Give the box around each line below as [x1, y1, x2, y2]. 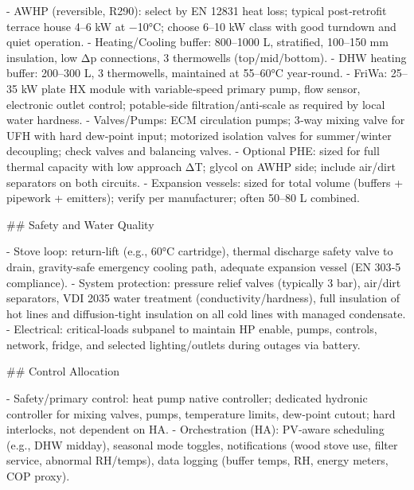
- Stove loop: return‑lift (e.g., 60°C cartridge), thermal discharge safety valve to [6, 243, 393, 259]
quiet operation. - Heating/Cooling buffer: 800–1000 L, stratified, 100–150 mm [6, 33, 389, 50]
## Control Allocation [6, 363, 119, 379]
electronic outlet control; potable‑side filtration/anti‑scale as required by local [6, 95, 385, 112]
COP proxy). [6, 468, 70, 484]
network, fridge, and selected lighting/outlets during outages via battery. [6, 336, 361, 352]
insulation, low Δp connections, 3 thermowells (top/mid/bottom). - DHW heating [6, 49, 407, 65]
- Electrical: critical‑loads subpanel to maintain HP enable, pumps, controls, [6, 321, 377, 337]
